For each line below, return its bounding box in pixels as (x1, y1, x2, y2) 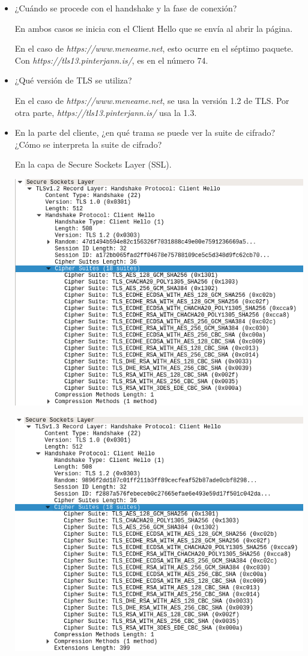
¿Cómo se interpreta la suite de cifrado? (14, 138, 162, 150)
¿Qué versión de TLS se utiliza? (14, 74, 132, 87)
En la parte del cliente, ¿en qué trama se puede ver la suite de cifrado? (14, 126, 276, 139)
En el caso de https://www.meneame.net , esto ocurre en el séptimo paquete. (14, 42, 294, 55)
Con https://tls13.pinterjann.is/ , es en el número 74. (14, 53, 208, 66)
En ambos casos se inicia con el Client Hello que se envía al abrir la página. (14, 22, 293, 34)
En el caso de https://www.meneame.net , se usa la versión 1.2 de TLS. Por (14, 94, 289, 106)
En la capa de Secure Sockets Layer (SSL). (14, 158, 172, 171)
